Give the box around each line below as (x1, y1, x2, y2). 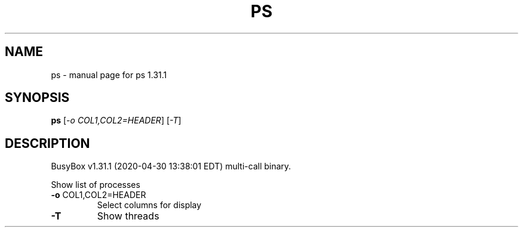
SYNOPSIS (5, 90, 70, 106)
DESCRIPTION (5, 135, 90, 151)
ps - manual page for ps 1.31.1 (51, 69, 167, 80)
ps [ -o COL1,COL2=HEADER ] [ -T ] (51, 115, 181, 126)
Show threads (97, 210, 159, 222)
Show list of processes (51, 180, 140, 190)
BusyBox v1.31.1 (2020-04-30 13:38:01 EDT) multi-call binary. (51, 161, 291, 172)
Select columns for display (97, 200, 202, 211)
